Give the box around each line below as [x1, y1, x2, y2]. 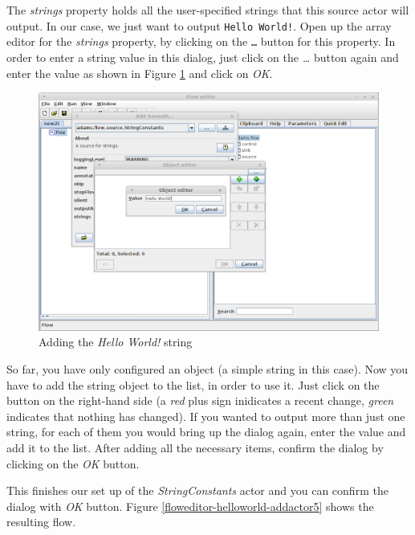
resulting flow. [6, 513, 76, 530]
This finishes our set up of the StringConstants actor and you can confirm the [6, 482, 389, 499]
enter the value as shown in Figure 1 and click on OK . [6, 64, 273, 81]
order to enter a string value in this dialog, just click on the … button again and [6, 48, 399, 65]
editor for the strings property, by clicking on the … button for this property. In [6, 33, 396, 50]
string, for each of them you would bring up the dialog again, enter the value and [6, 423, 406, 440]
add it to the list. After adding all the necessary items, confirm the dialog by [6, 439, 384, 456]
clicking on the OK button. [6, 455, 140, 472]
